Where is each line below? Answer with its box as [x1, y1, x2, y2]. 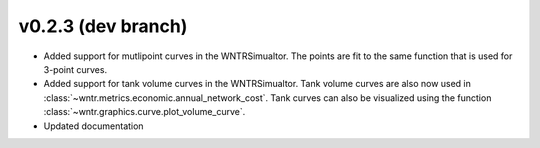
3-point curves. [43, 63, 108, 75]
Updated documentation [43, 120, 144, 132]
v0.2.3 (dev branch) [18, 15, 188, 37]
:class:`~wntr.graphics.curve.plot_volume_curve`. [43, 106, 246, 118]
